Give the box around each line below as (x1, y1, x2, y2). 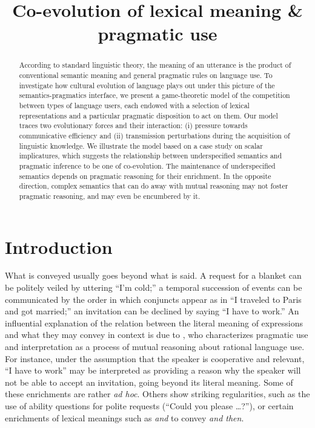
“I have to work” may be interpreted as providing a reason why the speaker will (5, 364, 301, 377)
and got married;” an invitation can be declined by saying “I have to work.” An (5, 305, 299, 317)
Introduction (5, 234, 113, 259)
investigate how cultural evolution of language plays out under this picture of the (19, 80, 275, 90)
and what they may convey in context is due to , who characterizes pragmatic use (5, 328, 308, 341)
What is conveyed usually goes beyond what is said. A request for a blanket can (5, 269, 302, 282)
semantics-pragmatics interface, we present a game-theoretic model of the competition (19, 90, 290, 100)
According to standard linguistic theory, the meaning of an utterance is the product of (19, 60, 291, 70)
